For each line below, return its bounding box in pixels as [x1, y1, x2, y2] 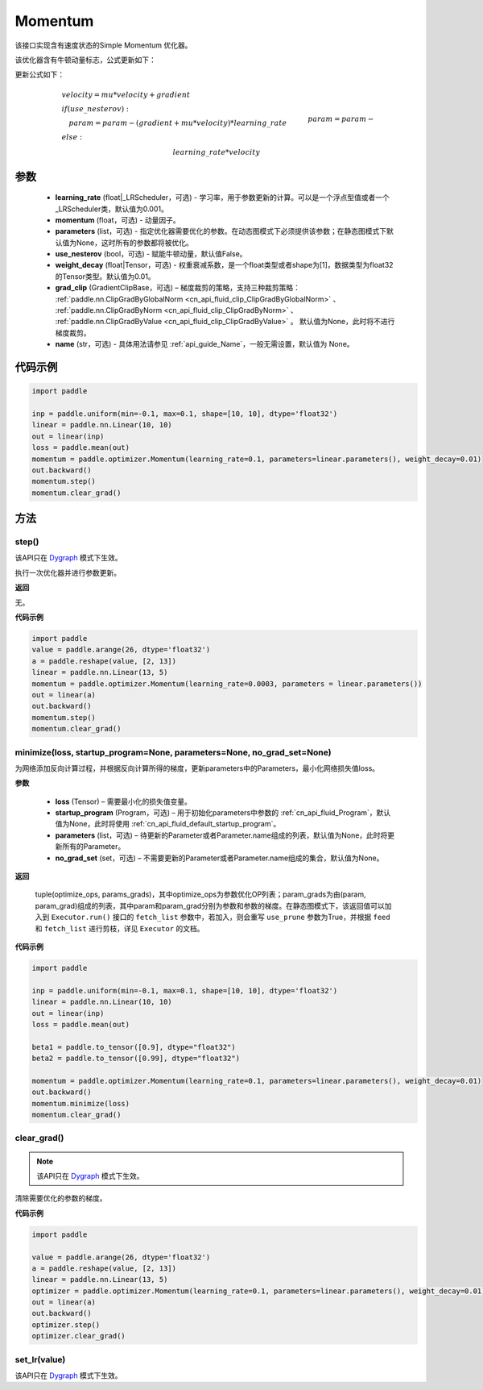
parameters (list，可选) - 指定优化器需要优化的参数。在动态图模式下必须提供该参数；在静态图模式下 [55, 227, 386, 236]
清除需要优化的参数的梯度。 [14, 1193, 107, 1203]
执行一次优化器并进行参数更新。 [14, 568, 121, 577]
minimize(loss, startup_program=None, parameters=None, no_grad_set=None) [14, 747, 332, 758]
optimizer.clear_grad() [31, 1331, 126, 1341]
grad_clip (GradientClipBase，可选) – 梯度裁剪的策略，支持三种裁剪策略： [55, 283, 301, 293]
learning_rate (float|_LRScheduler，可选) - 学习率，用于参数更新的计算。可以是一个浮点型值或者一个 [55, 193, 390, 202]
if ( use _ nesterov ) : [61, 104, 129, 113]
